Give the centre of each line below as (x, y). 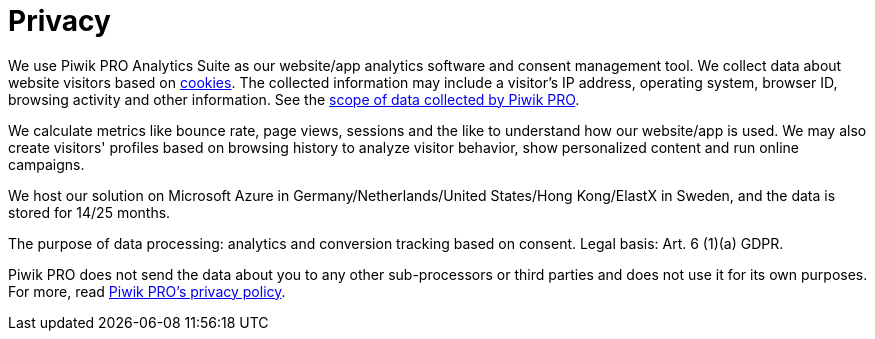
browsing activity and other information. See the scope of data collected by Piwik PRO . (294, 99)
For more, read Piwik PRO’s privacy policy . (147, 291)
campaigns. (46, 164)
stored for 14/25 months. (89, 212)
